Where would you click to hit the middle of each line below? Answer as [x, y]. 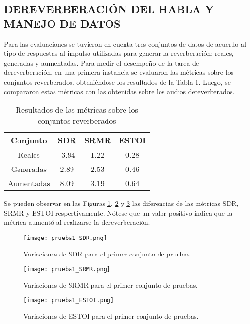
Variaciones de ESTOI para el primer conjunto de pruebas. [111, 316]
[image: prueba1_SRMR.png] [67, 269]
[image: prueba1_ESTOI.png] [69, 300]
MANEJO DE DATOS [62, 23]
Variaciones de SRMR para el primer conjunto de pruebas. [111, 284]
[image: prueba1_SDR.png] [65, 238]
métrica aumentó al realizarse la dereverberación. [77, 222]
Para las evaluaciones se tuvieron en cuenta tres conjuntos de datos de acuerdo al [125, 43]
